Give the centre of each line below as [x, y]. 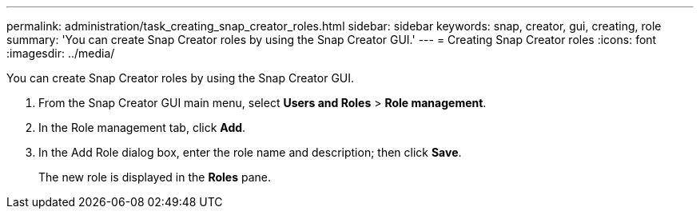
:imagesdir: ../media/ [61, 53]
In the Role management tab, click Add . [142, 127]
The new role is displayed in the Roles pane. [155, 177]
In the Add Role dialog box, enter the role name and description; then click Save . [250, 152]
